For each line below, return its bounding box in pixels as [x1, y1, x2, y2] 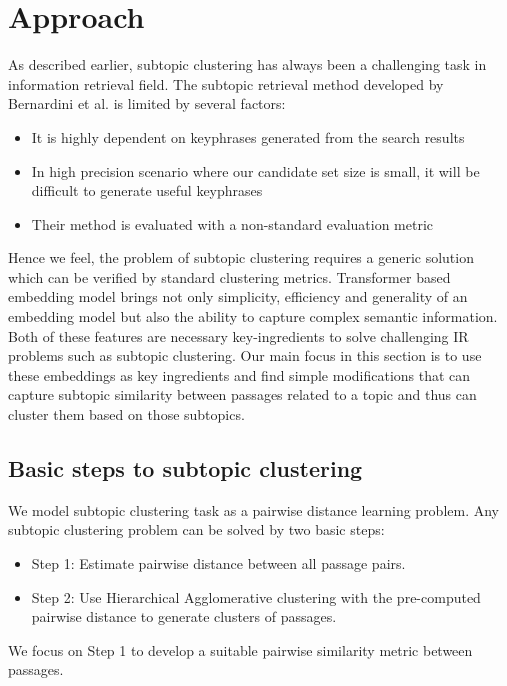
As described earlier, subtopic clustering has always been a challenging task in [8, 54, 487, 75]
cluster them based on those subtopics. [8, 404, 245, 425]
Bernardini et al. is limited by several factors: [8, 93, 286, 114]
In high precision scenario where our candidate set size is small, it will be [31, 160, 480, 181]
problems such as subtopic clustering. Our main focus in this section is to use [8, 345, 482, 366]
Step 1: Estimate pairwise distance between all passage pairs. [31, 553, 406, 574]
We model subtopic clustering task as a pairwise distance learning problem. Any [8, 499, 500, 520]
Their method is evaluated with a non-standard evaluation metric [31, 213, 434, 234]
